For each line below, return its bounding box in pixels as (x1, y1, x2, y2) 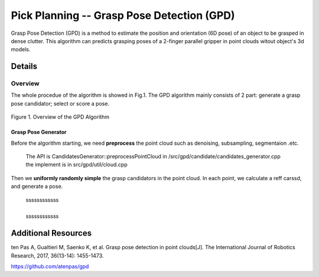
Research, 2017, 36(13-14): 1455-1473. (11, 252, 104, 259)
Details (11, 61, 38, 71)
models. (11, 46, 31, 53)
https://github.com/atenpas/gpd (11, 263, 89, 270)
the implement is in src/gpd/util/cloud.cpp (25, 161, 128, 168)
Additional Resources (11, 228, 92, 239)
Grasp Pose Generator (11, 129, 67, 136)
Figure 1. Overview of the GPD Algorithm (11, 113, 109, 120)
